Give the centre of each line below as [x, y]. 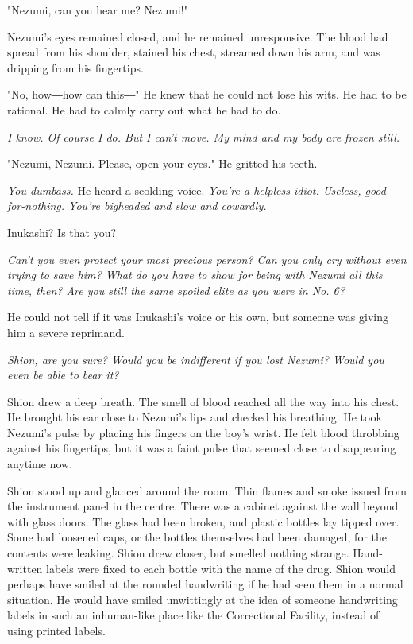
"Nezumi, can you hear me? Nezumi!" [98, 10]
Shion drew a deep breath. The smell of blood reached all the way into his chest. [203, 401]
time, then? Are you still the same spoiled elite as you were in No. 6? [176, 290]
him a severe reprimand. [66, 332]
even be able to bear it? [63, 375]
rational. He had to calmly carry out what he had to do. [144, 109]
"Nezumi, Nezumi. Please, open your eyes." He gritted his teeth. [162, 163]
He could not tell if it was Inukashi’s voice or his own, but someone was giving [198, 317]
